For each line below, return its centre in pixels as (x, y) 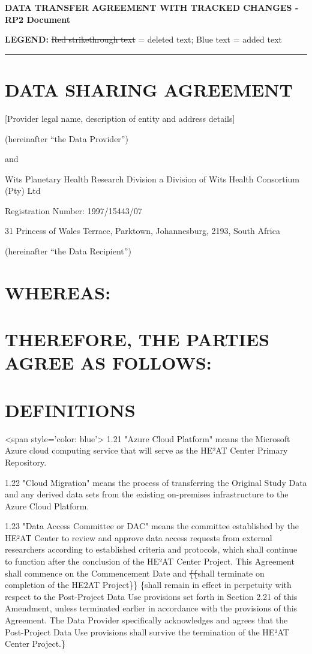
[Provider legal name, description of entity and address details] (120, 118)
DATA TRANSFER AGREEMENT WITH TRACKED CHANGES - (152, 7)
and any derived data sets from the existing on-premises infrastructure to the (147, 494)
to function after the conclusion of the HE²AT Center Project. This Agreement (150, 561)
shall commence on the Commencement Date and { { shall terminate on (135, 573)
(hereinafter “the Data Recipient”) (68, 251)
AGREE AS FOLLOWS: (108, 363)
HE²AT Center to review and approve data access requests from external (139, 537)
